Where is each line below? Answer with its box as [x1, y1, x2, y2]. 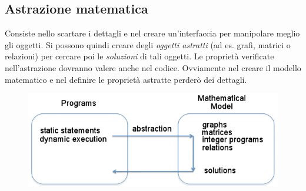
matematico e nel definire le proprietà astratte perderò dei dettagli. [5, 73, 247, 85]
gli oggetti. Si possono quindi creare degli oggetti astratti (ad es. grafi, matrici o [5, 38, 291, 51]
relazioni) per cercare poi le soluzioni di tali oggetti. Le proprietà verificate [5, 50, 274, 62]
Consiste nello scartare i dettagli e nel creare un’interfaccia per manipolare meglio [5, 27, 300, 39]
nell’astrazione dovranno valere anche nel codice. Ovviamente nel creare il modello [5, 61, 301, 73]
